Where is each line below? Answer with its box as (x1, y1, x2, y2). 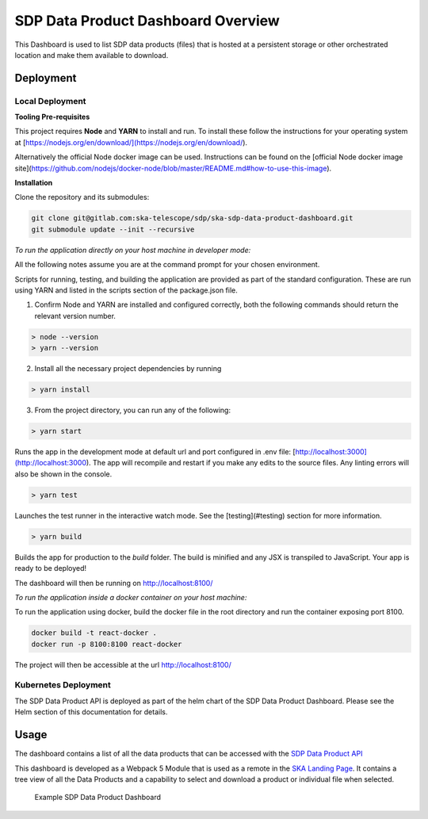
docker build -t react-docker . (31, 629, 158, 637)
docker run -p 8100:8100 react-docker (31, 639, 182, 649)
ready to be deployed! (14, 564, 87, 573)
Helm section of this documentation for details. (14, 707, 168, 717)
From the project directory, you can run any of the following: (34, 405, 231, 415)
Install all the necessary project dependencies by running (34, 364, 222, 373)
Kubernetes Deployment (14, 679, 111, 691)
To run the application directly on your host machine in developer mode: (14, 245, 251, 255)
